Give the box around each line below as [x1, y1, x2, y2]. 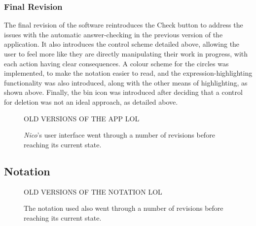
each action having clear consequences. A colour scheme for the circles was [4, 58, 229, 68]
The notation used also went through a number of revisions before [24, 203, 223, 213]
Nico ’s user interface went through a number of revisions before [24, 130, 215, 140]
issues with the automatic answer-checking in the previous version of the [4, 29, 223, 39]
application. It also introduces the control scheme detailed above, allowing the [4, 39, 240, 49]
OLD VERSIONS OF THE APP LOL [24, 113, 140, 123]
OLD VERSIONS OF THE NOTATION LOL [24, 186, 162, 197]
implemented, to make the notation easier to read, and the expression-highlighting [4, 68, 253, 78]
